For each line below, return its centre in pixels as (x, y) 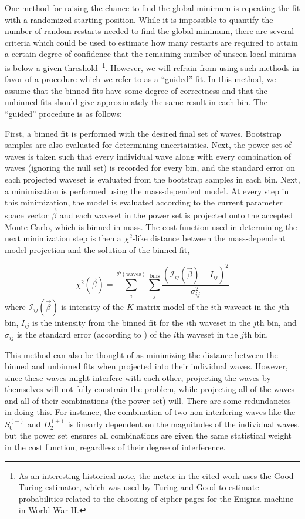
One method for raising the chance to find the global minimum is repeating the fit (152, 8)
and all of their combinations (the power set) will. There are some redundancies (148, 400)
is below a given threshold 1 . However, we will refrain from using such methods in (152, 66)
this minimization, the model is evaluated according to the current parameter (144, 202)
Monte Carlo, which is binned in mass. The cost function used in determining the (151, 226)
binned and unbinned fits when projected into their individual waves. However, (146, 366)
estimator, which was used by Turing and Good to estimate (152, 487)
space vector (27, 215)
